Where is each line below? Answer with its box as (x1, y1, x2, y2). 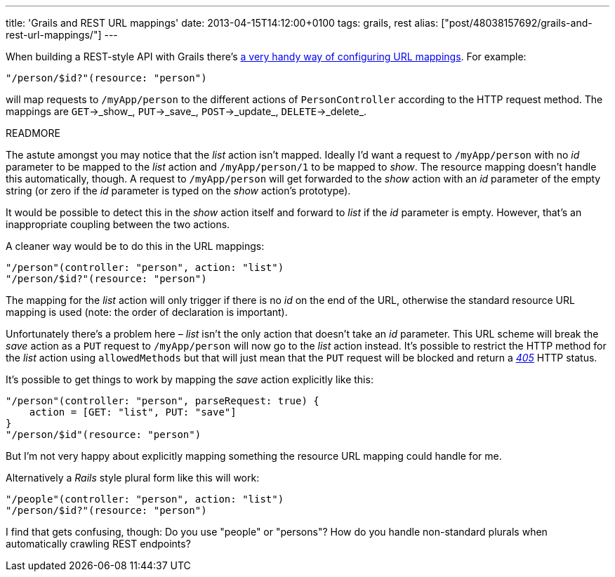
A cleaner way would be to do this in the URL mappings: (6, 240, 265, 252)
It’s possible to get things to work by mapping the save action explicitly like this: (6, 373, 373, 385)
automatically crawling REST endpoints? (6, 538, 191, 550)
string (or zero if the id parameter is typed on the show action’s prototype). (6, 185, 351, 197)
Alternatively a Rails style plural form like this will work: (6, 472, 260, 484)
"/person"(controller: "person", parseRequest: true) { (6, 395, 319, 406)
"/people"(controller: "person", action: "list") (6, 493, 284, 505)
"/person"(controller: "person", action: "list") (6, 262, 284, 273)
